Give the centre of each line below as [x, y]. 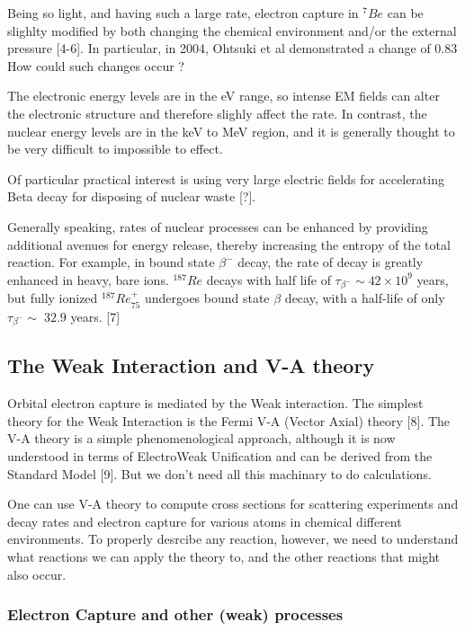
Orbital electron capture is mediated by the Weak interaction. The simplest [215, 403]
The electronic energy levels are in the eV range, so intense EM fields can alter [224, 96]
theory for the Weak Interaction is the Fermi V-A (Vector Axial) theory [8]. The [229, 420]
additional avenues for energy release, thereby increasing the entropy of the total [229, 244]
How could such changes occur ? [96, 65]
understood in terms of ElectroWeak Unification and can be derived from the [220, 456]
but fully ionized [53, 298]
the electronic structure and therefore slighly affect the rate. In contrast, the [217, 113]
